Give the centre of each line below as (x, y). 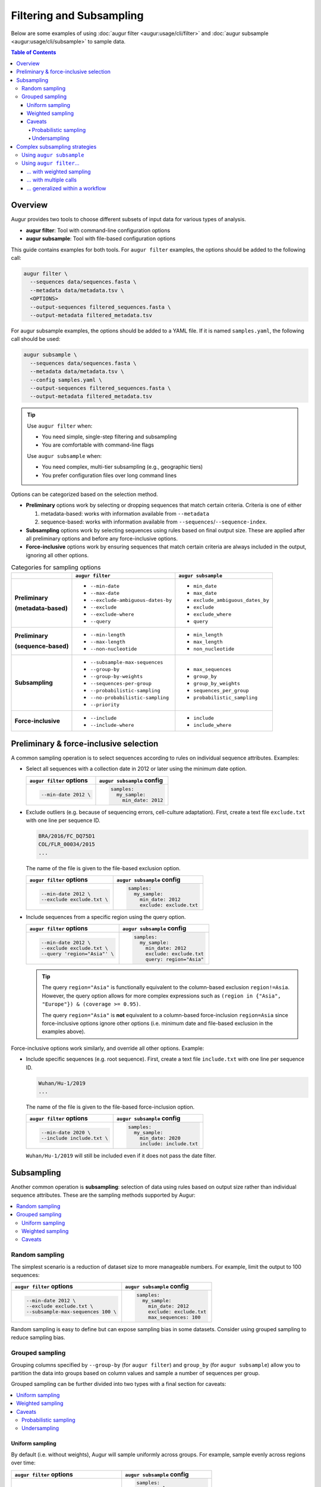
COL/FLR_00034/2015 (67, 844)
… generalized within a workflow (67, 188)
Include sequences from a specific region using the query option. (106, 917)
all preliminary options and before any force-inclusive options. (102, 538)
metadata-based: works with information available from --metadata (125, 513)
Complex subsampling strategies (56, 146)
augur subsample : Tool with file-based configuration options (101, 239)
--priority (105, 705)
